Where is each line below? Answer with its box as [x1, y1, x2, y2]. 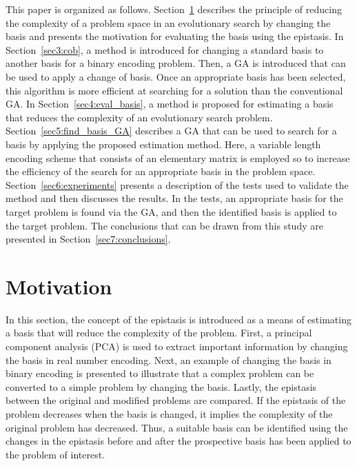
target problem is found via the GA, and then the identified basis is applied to [6, 204, 337, 219]
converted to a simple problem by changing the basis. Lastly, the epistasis [6, 379, 317, 394]
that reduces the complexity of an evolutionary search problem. [6, 110, 273, 124]
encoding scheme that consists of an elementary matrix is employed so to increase [6, 150, 350, 165]
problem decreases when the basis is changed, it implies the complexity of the [6, 406, 333, 421]
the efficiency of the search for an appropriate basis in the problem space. [6, 164, 316, 179]
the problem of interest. [6, 447, 105, 461]
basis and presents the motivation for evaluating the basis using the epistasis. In [6, 29, 344, 43]
